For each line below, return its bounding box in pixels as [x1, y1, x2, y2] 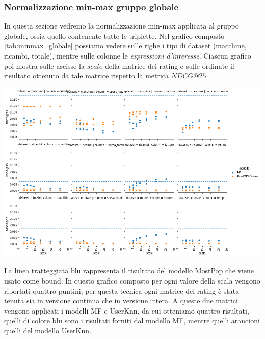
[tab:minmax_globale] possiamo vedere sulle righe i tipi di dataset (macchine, [4, 40, 247, 51]
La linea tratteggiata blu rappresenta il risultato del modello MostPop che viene [4, 265, 254, 276]
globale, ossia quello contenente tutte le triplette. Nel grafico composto [4, 30, 225, 41]
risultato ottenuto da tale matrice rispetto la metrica [4, 70, 169, 81]
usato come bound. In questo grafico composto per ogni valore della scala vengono [4, 275, 260, 286]
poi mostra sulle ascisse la [4, 60, 85, 71]
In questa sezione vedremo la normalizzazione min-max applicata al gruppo [4, 20, 239, 31]
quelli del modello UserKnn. [4, 325, 91, 335]
